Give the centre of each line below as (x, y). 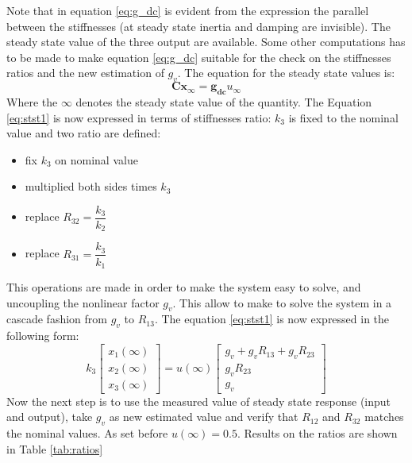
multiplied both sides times (91, 186)
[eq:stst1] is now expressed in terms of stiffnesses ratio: (139, 117)
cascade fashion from (57, 319)
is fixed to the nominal (343, 117)
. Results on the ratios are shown (317, 433)
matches (384, 417)
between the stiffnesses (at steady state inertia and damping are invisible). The (198, 26)
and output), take (50, 417)
